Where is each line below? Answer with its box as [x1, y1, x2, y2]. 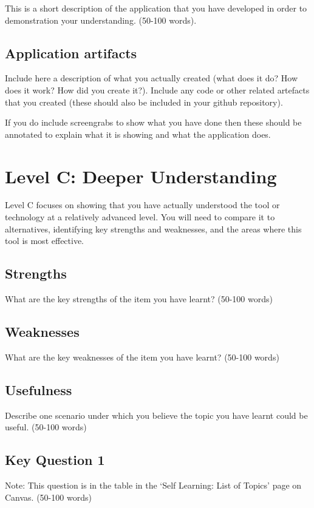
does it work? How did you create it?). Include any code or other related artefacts [5, 83, 310, 96]
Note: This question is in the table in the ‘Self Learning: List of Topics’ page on [5, 479, 302, 492]
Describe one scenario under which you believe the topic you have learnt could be [5, 408, 308, 421]
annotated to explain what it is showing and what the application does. [5, 127, 271, 140]
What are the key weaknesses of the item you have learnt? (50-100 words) [5, 350, 279, 363]
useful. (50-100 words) [5, 421, 87, 433]
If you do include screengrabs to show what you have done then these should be [5, 116, 302, 129]
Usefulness [5, 380, 72, 399]
